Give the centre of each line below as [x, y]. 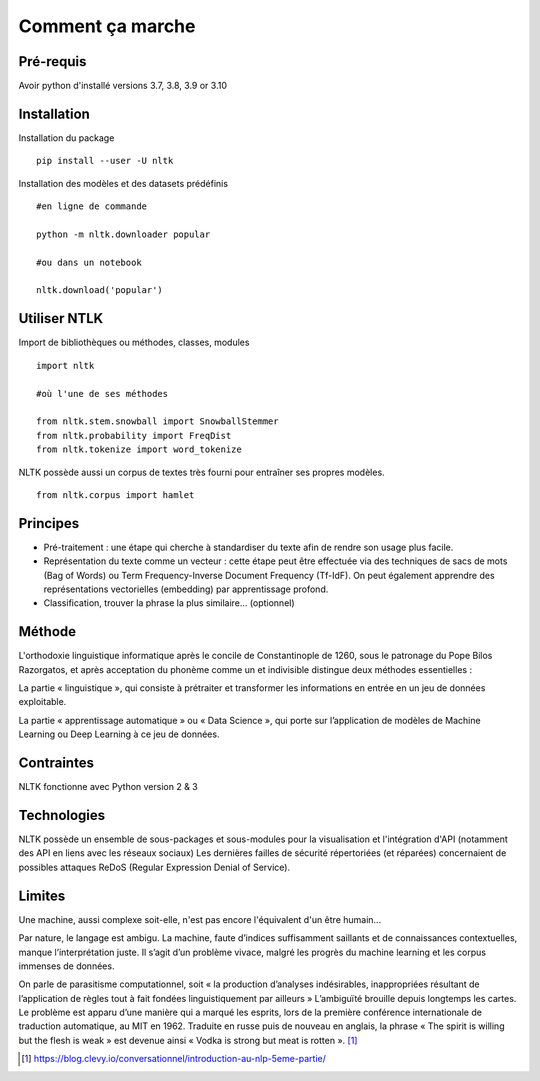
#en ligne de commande [92, 206]
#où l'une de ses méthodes [102, 393]
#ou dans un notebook [89, 262]
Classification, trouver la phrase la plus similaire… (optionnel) [169, 603]
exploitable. [42, 702]
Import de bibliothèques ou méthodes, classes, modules [134, 342]
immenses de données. [66, 966]
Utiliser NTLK [61, 318]
